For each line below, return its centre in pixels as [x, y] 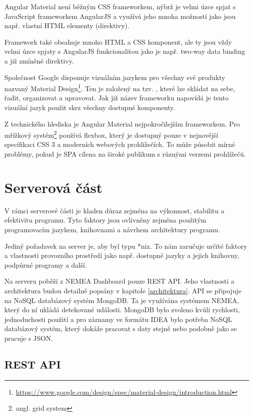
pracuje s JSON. [29, 338]
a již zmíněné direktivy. [39, 60]
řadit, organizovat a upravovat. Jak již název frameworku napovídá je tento [117, 98]
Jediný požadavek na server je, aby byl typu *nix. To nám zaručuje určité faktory [126, 246]
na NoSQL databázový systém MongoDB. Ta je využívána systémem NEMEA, [122, 300]
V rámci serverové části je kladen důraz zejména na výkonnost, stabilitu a [114, 210]
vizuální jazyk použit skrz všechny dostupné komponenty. [90, 107]
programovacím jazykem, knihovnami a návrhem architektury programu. [112, 229]
